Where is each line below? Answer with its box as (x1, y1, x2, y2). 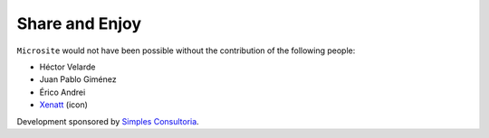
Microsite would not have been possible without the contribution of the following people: (16, 45, 356, 56)
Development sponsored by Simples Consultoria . (16, 115, 199, 126)
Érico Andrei (39, 87, 86, 97)
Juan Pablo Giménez (39, 74, 117, 85)
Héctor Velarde (39, 61, 96, 72)
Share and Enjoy (16, 14, 142, 33)
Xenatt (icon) (39, 99, 88, 110)
